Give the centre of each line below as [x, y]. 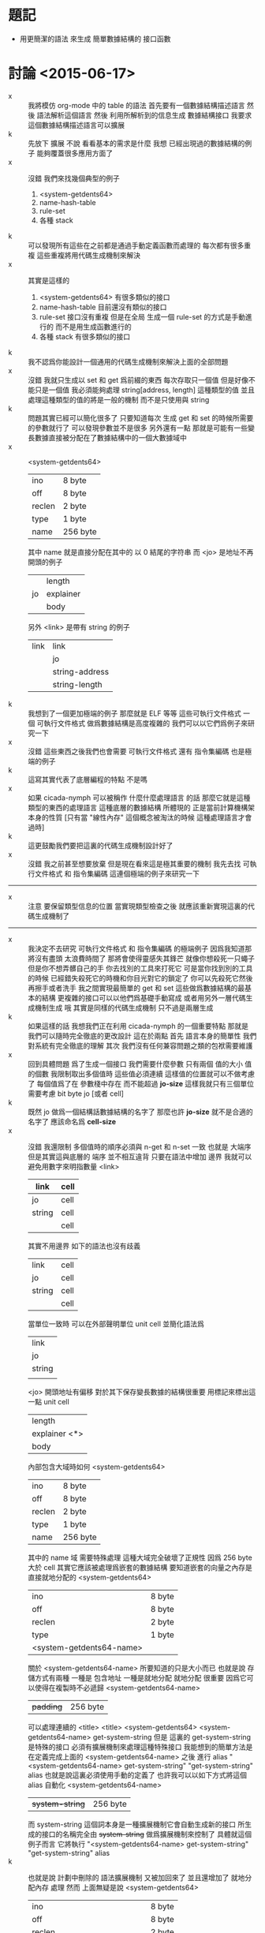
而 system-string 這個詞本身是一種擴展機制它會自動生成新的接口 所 [136, 1824]
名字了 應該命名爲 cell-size [72, 1121]
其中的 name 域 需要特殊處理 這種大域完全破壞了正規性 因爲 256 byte [140, 1557]
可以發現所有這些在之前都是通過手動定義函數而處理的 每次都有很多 [136, 245]
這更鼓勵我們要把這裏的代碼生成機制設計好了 [101, 845]
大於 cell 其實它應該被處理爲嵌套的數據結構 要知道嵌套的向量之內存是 [140, 1567]
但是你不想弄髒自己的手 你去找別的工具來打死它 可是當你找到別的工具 [140, 968]
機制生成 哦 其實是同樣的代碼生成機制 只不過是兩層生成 [124, 1008]
